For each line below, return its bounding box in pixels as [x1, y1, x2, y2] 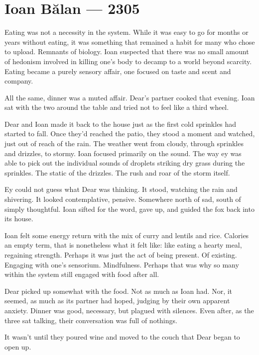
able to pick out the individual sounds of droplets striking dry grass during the [4, 158, 245, 168]
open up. [4, 341, 31, 352]
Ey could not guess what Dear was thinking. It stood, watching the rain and [4, 184, 238, 194]
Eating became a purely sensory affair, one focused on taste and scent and [4, 66, 231, 76]
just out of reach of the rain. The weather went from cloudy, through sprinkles [4, 138, 244, 149]
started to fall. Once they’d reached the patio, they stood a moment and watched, [4, 128, 255, 139]
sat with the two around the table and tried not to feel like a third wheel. [4, 102, 229, 112]
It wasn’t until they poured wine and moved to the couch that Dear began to [4, 332, 240, 342]
